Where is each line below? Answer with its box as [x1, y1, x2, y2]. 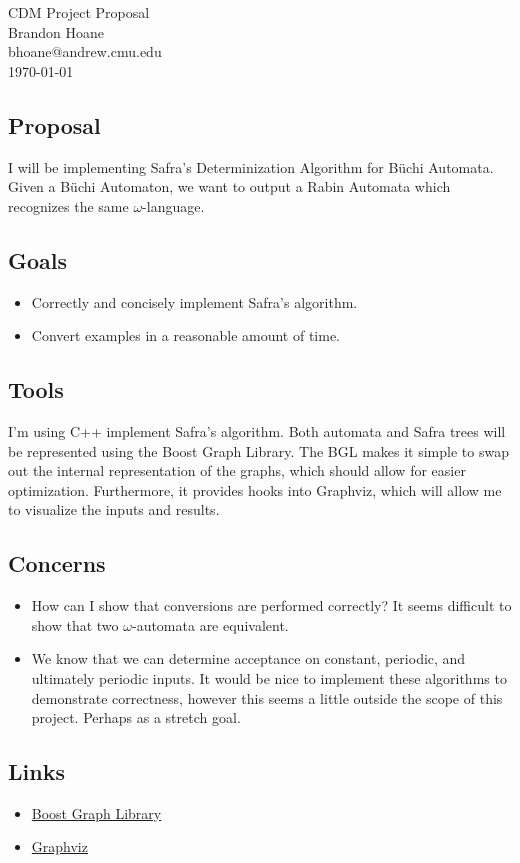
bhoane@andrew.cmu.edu [8, 41, 162, 62]
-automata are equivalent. [131, 614, 289, 635]
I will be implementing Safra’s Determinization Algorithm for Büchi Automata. [8, 156, 494, 177]
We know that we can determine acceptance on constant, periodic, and [31, 648, 466, 669]
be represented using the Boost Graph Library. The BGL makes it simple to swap [8, 440, 509, 461]
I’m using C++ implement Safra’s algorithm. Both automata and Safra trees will [8, 420, 506, 441]
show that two [31, 614, 119, 635]
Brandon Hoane [8, 21, 104, 42]
